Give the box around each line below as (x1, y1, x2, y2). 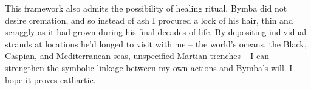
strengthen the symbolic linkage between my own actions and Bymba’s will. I (5, 61, 293, 74)
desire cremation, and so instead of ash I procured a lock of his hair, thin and (5, 13, 293, 26)
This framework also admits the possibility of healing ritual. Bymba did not (5, 2, 287, 14)
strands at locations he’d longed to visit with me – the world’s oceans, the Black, (5, 37, 307, 50)
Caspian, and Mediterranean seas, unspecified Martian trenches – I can (5, 49, 269, 62)
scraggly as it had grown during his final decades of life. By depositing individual (5, 26, 307, 38)
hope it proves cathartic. (5, 73, 96, 86)
